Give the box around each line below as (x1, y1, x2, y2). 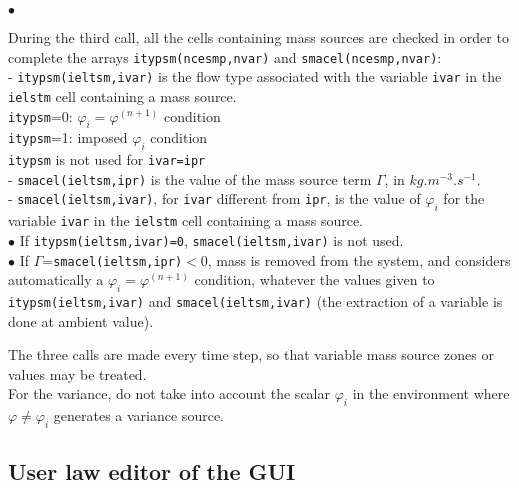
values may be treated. (8, 363, 147, 384)
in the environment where (352, 383, 510, 404)
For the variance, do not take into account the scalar (8, 383, 330, 404)
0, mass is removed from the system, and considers (200, 249, 511, 270)
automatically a (8, 269, 104, 290)
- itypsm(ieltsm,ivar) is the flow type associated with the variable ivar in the (8, 66, 502, 87)
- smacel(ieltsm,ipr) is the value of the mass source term (8, 168, 372, 189)
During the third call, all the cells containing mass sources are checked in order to (8, 27, 509, 47)
